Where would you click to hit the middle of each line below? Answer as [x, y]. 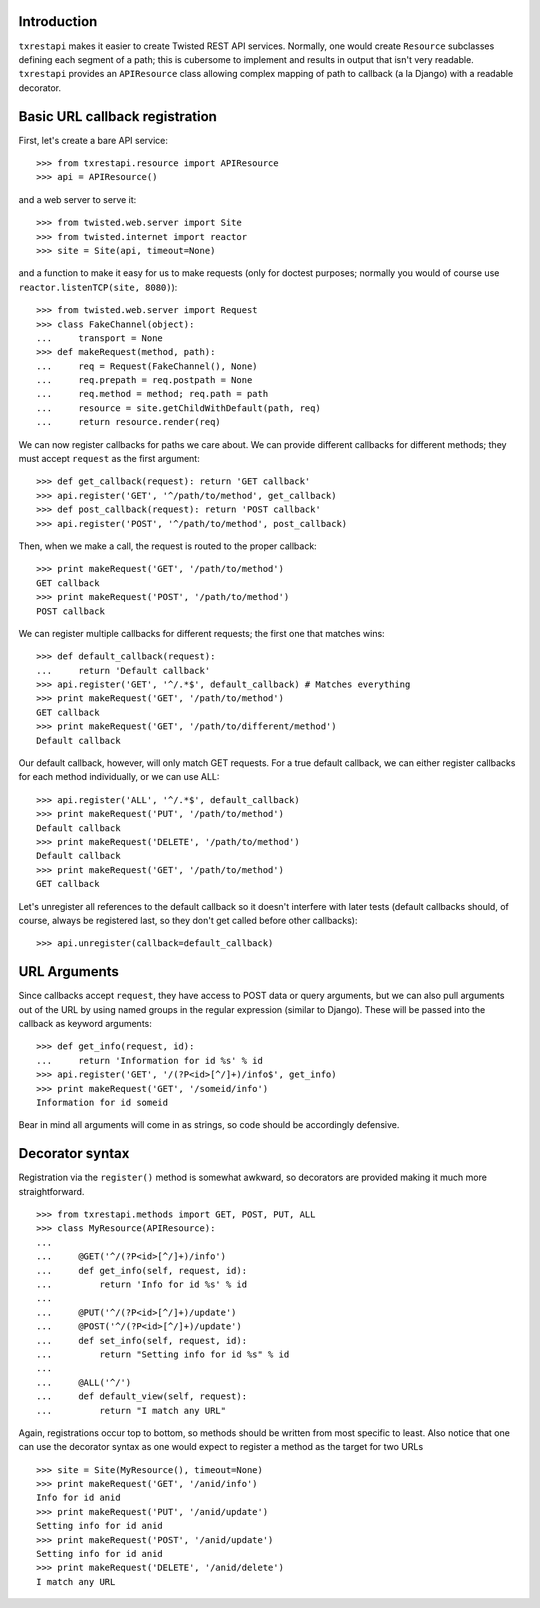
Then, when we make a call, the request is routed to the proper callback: [167, 546]
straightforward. [51, 1191]
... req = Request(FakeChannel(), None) [147, 366]
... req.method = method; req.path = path [152, 394]
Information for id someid [102, 1102]
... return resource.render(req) [129, 422]
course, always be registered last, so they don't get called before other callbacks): [188, 920]
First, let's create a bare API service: [93, 140]
